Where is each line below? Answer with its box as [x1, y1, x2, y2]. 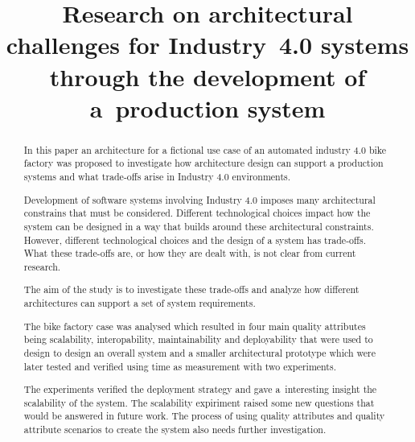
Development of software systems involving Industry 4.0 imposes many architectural [23, 192, 376, 206]
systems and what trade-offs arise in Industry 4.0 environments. [23, 170, 290, 184]
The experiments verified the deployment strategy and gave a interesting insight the [23, 382, 377, 396]
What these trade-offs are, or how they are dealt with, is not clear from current [23, 246, 356, 260]
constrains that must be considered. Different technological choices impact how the [23, 206, 371, 220]
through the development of [49, 60, 366, 93]
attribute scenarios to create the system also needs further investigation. [23, 423, 327, 436]
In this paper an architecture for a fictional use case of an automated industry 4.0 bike [23, 143, 387, 156]
